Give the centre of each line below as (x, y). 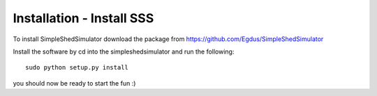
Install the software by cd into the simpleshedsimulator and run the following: (124, 51)
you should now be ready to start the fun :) (74, 83)
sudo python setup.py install (77, 67)
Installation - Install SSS (83, 18)
